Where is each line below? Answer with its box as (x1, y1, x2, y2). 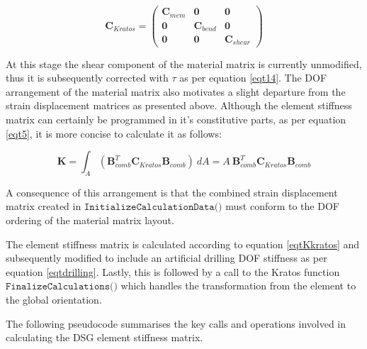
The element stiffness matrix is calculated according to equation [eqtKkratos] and (6, 236, 360, 251)
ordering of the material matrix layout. (6, 213, 174, 228)
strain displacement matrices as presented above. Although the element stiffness (6, 98, 352, 113)
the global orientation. (6, 292, 102, 307)
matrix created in (6, 199, 81, 214)
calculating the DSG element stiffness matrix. (6, 330, 203, 345)
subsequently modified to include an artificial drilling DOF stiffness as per (6, 250, 327, 265)
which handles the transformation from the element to (120, 278, 356, 293)
